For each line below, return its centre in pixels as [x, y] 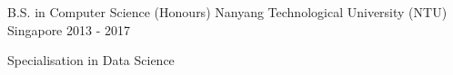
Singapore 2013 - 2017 [69, 29]
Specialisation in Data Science [91, 60]
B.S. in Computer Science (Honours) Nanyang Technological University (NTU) [227, 12]
